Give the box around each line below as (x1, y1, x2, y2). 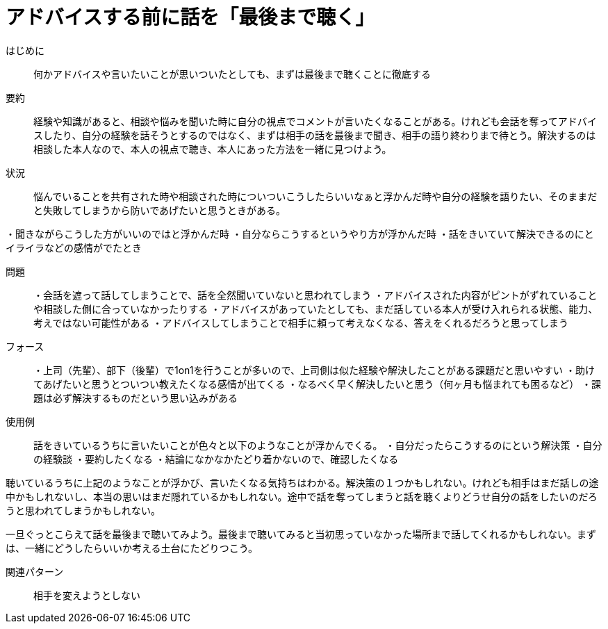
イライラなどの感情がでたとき (6, 241, 142, 254)
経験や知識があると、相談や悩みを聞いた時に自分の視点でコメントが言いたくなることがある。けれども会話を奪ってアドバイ (33, 115, 597, 127)
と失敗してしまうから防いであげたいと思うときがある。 (33, 204, 286, 216)
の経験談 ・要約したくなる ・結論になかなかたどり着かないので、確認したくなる (33, 452, 399, 465)
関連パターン (6, 565, 64, 578)
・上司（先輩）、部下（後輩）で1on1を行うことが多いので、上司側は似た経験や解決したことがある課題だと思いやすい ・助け (33, 363, 595, 376)
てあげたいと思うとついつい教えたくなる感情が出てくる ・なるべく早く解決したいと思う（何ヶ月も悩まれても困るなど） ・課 (33, 377, 602, 390)
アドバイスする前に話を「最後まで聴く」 (6, 6, 375, 29)
